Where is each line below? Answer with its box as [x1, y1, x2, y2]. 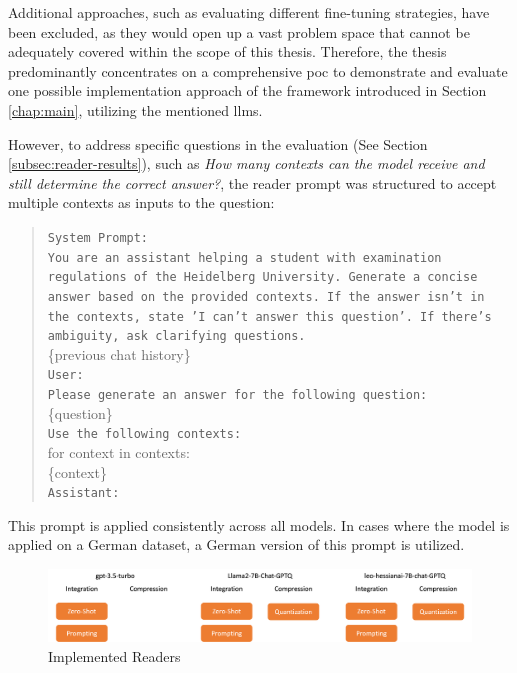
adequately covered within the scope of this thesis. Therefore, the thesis [8, 41, 447, 62]
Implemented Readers [48, 645, 181, 666]
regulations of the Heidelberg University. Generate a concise [47, 270, 478, 285]
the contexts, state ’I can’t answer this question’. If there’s [47, 309, 492, 324]
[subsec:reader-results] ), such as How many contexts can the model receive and [8, 153, 485, 174]
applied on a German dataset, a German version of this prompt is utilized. [8, 534, 465, 555]
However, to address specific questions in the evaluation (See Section [8, 133, 428, 154]
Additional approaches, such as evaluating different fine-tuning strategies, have [8, 2, 490, 22]
